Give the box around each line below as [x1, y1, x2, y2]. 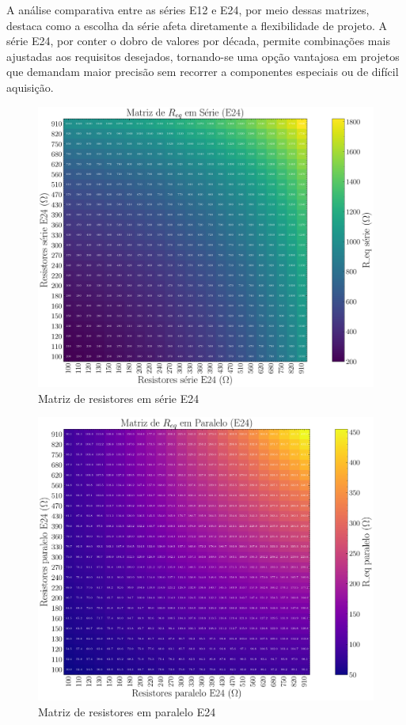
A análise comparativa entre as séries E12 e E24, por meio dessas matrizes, [6, 2, 370, 17]
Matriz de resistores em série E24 [38, 389, 199, 406]
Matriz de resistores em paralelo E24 [38, 703, 216, 719]
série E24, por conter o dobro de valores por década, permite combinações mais [6, 32, 390, 49]
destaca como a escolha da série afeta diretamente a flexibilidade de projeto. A [6, 17, 387, 33]
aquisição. [6, 78, 54, 95]
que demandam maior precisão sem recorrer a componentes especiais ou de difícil [6, 63, 399, 80]
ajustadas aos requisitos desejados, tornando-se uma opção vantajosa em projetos [6, 47, 400, 64]
